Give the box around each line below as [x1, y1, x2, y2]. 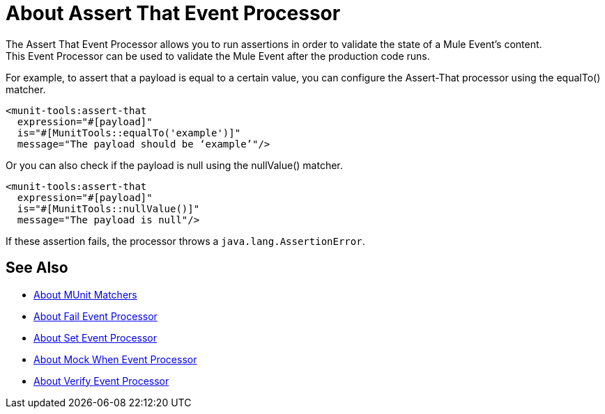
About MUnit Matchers [33, 288, 137, 301]
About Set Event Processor [33, 331, 158, 344]
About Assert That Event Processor [6, 1, 341, 25]
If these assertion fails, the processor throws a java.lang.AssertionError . [6, 234, 365, 247]
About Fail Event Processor [33, 310, 158, 322]
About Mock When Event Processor [33, 353, 197, 365]
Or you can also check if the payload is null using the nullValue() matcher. [6, 159, 343, 171]
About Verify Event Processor [33, 374, 169, 387]
